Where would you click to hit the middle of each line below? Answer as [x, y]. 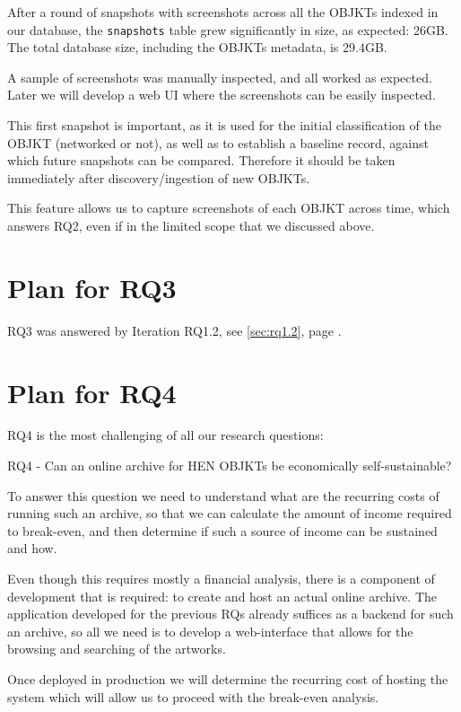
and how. [32, 548]
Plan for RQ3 [92, 287]
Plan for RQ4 [92, 392]
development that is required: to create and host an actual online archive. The [222, 596]
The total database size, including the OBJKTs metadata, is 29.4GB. [197, 47]
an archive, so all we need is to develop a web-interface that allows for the [210, 631]
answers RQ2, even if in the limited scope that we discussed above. [191, 225]
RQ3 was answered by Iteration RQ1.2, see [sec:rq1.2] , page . [174, 330]
